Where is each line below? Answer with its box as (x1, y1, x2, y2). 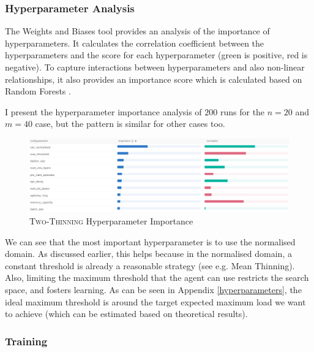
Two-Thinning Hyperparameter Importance (29, 215, 193, 228)
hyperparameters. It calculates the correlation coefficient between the (5, 36, 264, 49)
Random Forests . (5, 85, 71, 98)
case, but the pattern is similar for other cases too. (35, 117, 225, 130)
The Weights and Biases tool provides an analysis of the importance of (5, 25, 270, 37)
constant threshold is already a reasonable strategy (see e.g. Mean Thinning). (5, 259, 295, 272)
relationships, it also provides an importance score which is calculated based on (5, 72, 302, 85)
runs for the (220, 105, 265, 118)
